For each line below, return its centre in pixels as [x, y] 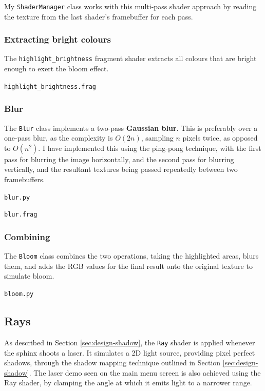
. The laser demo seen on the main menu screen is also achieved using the [145, 372]
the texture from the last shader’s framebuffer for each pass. [99, 16]
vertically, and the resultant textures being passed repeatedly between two [121, 169]
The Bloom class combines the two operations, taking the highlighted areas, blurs [131, 256]
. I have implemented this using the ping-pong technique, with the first [150, 148]
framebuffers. [25, 179]
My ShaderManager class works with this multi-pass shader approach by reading [130, 6]
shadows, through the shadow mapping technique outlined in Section [112, 363]
